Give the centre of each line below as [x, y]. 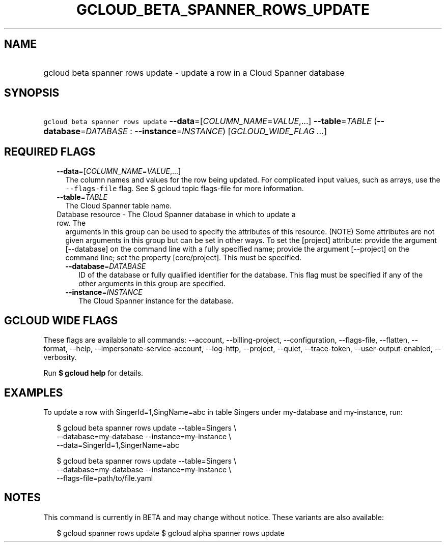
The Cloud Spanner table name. [119, 206]
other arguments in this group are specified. [152, 284]
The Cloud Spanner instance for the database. [156, 301]
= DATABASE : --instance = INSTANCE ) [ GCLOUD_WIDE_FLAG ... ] [204, 131]
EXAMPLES [34, 392]
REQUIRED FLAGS [50, 151]
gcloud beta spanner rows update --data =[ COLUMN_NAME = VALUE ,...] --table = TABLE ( [210, 121]
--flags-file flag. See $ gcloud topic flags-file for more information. [185, 189]
